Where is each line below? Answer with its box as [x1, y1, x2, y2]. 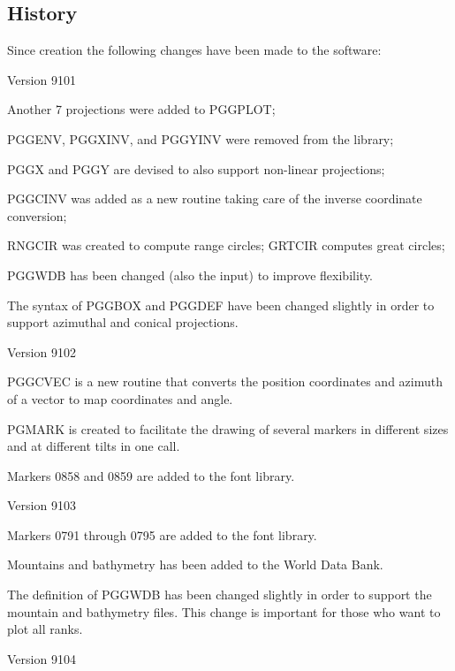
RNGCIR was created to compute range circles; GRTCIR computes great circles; [7, 236, 445, 255]
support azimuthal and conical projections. [7, 313, 239, 332]
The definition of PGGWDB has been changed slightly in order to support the [7, 585, 432, 604]
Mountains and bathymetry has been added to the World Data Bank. [7, 555, 383, 574]
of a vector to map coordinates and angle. [7, 389, 233, 408]
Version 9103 [7, 496, 76, 515]
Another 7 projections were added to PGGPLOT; [7, 100, 276, 118]
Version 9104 [7, 649, 76, 667]
